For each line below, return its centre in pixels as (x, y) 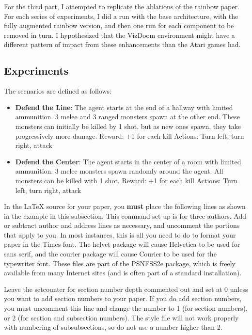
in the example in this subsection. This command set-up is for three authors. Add (125, 215)
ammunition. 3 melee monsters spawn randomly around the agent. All (119, 171)
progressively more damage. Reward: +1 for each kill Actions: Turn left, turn (130, 136)
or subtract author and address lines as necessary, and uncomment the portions (122, 225)
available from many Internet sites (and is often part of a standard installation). (123, 273)
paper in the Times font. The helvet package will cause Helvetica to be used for (122, 244)
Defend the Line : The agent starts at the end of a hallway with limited (124, 107)
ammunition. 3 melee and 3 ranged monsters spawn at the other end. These (127, 117)
